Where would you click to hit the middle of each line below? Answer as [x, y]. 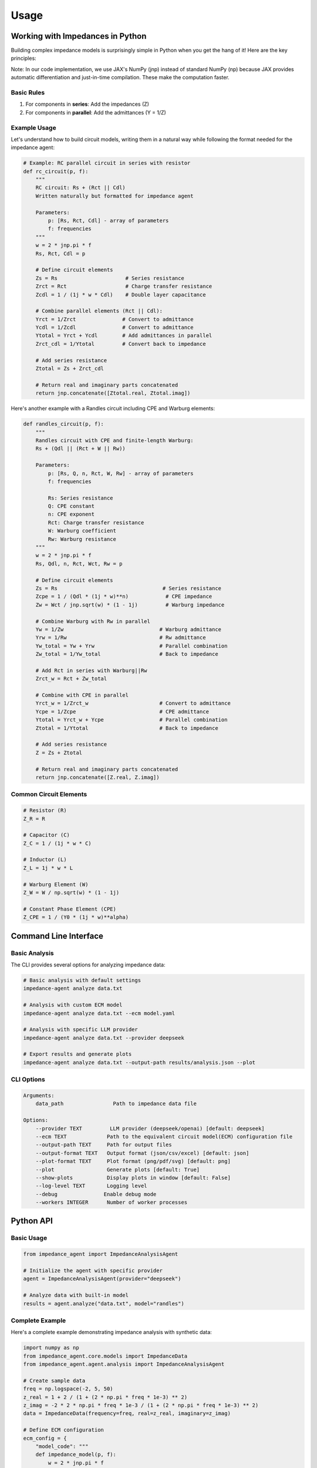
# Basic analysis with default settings [82, 980]
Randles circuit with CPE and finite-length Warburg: [114, 440]
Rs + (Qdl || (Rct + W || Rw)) [80, 449]
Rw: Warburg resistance [82, 539]
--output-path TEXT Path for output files [104, 1145]
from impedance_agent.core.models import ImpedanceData [105, 1356]
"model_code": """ [62, 1446]
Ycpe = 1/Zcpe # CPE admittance [122, 711]
